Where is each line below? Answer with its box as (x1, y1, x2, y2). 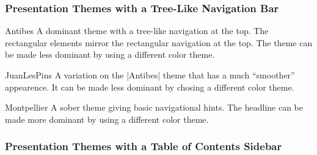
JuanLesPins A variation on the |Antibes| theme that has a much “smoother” (5, 69, 295, 81)
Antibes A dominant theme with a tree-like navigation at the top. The (5, 24, 269, 37)
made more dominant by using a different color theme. (5, 112, 209, 125)
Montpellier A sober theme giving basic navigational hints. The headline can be (5, 101, 304, 114)
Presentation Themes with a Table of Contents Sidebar (5, 139, 282, 154)
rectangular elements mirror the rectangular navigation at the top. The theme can (5, 36, 313, 49)
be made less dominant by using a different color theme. (5, 48, 215, 61)
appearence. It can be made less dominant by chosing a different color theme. (5, 80, 294, 93)
